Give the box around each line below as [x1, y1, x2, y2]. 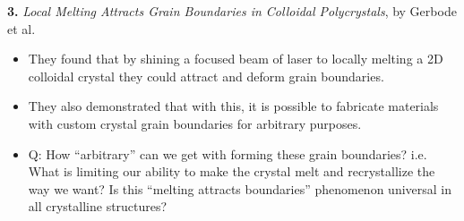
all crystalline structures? [28, 197, 168, 216]
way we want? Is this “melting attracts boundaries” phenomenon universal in [28, 179, 452, 198]
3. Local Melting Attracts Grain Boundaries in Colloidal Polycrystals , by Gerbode [7, 2, 457, 20]
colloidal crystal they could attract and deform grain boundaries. [28, 66, 384, 85]
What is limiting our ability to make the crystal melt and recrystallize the [28, 162, 435, 181]
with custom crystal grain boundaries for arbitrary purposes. [28, 114, 362, 132]
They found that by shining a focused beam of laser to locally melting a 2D [28, 49, 443, 68]
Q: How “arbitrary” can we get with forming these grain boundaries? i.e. [28, 144, 427, 163]
